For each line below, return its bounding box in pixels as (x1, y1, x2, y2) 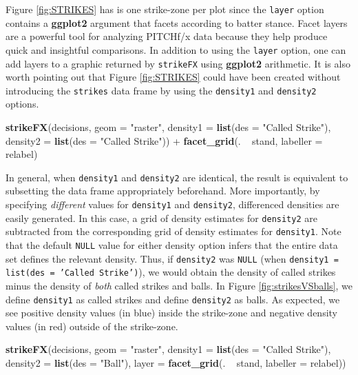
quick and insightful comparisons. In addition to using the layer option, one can (6, 42, 346, 57)
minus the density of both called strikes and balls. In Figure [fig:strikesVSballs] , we (6, 278, 352, 292)
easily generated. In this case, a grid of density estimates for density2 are (6, 210, 317, 225)
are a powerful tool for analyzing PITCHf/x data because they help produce (6, 29, 328, 43)
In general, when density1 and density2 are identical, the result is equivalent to (6, 170, 348, 184)
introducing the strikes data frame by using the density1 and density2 (6, 83, 317, 97)
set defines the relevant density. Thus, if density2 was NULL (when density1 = (6, 251, 339, 265)
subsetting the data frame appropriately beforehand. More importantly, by (6, 183, 320, 198)
